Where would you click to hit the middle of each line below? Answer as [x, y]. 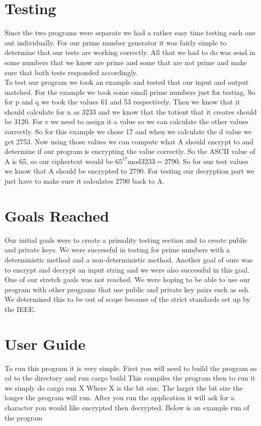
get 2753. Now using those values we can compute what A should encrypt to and [129, 141]
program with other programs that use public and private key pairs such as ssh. [127, 289]
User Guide [45, 343]
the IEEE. [20, 309]
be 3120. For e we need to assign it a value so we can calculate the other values [126, 121]
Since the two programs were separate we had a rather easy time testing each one [130, 33]
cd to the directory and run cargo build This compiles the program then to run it [130, 378]
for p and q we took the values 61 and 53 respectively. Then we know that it [122, 102]
